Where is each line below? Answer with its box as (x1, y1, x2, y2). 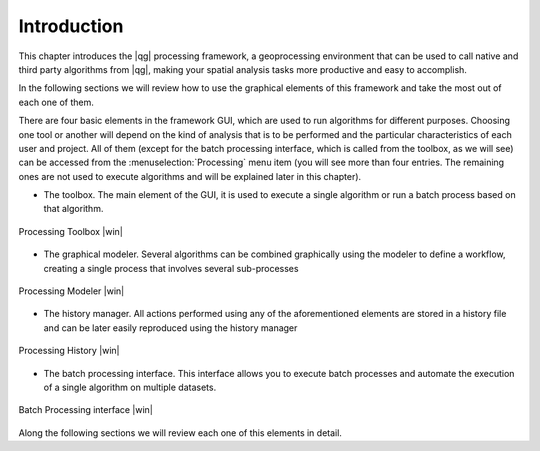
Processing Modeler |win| (18, 285, 125, 297)
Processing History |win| (18, 345, 120, 357)
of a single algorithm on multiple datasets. (43, 381, 217, 393)
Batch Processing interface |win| (18, 404, 154, 416)
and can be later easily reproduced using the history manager (43, 321, 298, 334)
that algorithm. (43, 203, 104, 215)
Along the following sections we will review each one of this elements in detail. (18, 426, 342, 439)
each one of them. (18, 96, 94, 108)
